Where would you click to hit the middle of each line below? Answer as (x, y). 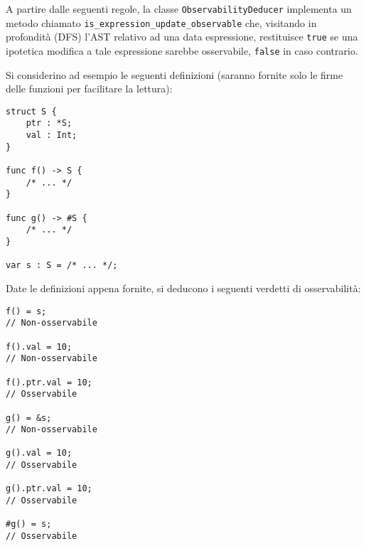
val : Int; (52, 135)
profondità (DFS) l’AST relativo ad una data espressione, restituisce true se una (182, 37)
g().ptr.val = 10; (49, 489)
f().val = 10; (39, 347)
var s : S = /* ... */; (62, 266)
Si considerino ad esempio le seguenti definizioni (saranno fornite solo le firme (174, 74)
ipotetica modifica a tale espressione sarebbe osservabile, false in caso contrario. (182, 50)
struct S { (31, 111)
